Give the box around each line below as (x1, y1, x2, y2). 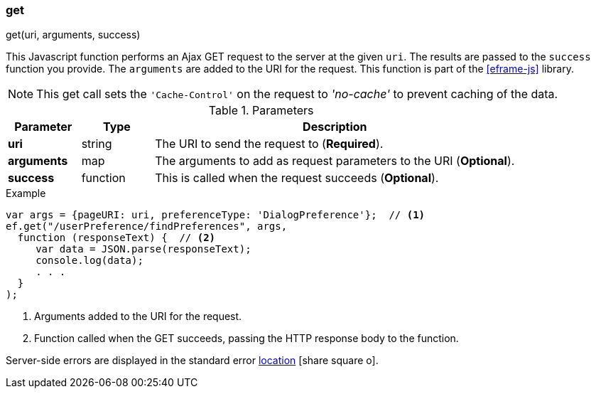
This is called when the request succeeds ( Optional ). (155, 171, 439, 186)
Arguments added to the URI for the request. (34, 310, 242, 323)
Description (303, 119, 367, 134)
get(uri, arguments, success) (6, 28, 141, 41)
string (81, 137, 112, 151)
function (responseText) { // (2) (17, 232, 216, 244)
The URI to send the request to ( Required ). (155, 137, 384, 151)
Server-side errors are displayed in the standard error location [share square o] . (6, 354, 379, 367)
